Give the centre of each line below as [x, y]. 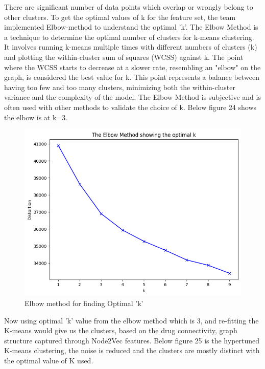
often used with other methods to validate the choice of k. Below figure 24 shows [130, 107]
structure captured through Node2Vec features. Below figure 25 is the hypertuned [132, 340]
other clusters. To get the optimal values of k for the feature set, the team [120, 17]
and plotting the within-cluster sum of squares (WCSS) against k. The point [124, 57]
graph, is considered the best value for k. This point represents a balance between [132, 77]
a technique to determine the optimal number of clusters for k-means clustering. [129, 37]
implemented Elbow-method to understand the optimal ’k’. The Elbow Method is [131, 27]
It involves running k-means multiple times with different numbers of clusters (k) [131, 47]
